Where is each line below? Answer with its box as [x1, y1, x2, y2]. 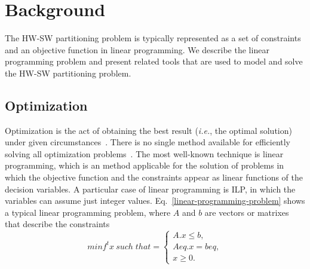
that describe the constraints [5, 218, 110, 230]
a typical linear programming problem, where [5, 206, 171, 218]
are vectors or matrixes [204, 206, 289, 218]
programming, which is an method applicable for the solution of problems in [5, 159, 284, 172]
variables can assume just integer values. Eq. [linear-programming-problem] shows [5, 194, 305, 207]
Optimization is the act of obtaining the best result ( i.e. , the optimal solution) [5, 124, 292, 136]
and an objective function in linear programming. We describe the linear [5, 43, 269, 56]
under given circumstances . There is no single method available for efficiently [5, 136, 290, 148]
